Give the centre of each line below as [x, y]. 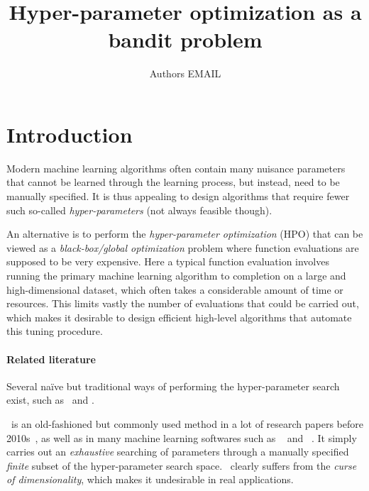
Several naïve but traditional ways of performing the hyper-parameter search [173, 386]
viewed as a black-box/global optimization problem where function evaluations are [183, 247]
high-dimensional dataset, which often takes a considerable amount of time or [175, 289]
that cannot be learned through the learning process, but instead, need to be [173, 182]
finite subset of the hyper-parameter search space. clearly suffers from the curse [182, 465]
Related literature [51, 359]
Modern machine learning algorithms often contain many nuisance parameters [176, 168]
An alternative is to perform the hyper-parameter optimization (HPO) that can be [185, 234]
